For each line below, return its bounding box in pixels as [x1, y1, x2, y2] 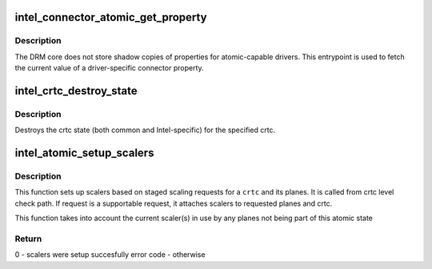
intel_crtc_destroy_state [14, 84, 138, 98]
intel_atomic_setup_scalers [14, 147, 154, 160]
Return [14, 233, 42, 244]
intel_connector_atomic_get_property [14, 10, 207, 24]
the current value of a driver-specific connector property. [14, 63, 204, 73]
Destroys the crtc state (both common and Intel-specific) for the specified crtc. [14, 125, 276, 135]
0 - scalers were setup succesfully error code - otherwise [14, 250, 206, 259]
